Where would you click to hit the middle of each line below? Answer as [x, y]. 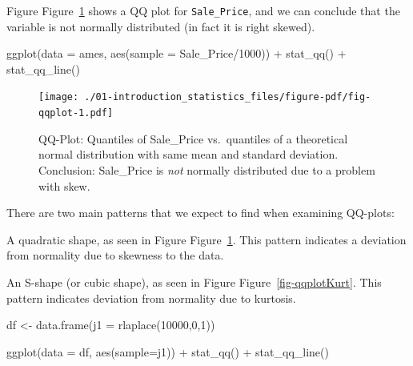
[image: [59, 97]
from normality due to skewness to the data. [115, 255]
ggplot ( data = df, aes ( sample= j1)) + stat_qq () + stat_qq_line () [168, 351]
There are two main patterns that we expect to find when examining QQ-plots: [200, 213]
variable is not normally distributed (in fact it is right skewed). [161, 26]
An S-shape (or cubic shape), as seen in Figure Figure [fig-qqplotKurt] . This [194, 282]
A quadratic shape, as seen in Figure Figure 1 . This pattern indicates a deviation [206, 239]
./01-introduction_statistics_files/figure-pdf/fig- [228, 97]
